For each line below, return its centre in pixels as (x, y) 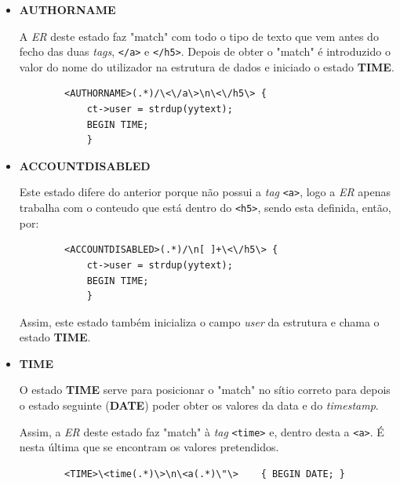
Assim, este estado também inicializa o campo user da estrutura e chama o (199, 321)
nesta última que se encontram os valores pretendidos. (149, 447)
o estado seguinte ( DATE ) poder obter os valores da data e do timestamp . (199, 405)
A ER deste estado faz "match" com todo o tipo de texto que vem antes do (199, 36)
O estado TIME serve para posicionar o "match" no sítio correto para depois (205, 390)
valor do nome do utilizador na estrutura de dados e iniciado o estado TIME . (207, 66)
